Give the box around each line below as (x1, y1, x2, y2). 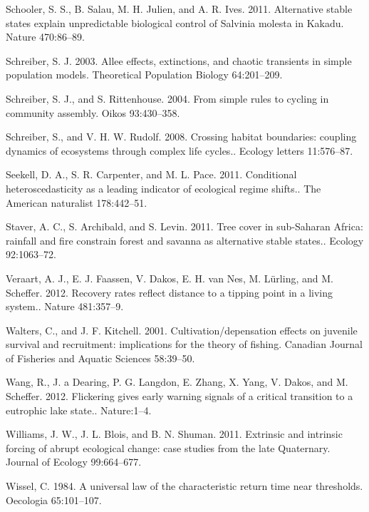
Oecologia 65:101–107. (6, 492, 102, 507)
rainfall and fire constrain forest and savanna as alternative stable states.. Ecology (6, 232, 364, 247)
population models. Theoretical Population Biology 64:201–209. (6, 67, 283, 82)
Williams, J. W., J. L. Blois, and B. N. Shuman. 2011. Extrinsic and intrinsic (6, 426, 343, 441)
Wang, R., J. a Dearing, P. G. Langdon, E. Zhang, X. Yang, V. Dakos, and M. (6, 374, 348, 389)
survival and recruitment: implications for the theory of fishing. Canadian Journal (6, 337, 363, 352)
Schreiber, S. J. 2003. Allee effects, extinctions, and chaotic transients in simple (6, 53, 352, 68)
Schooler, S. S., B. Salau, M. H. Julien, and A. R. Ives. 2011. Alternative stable (6, 1, 353, 16)
